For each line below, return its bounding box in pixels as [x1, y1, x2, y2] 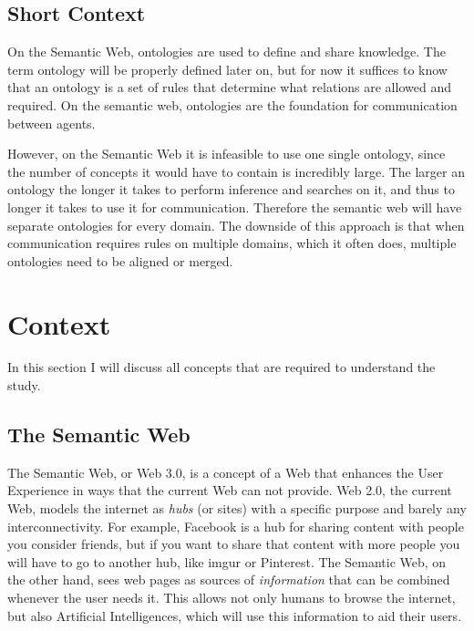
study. [7, 376, 41, 395]
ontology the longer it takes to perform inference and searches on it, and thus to [7, 180, 455, 199]
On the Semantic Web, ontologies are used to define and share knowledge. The [7, 42, 446, 61]
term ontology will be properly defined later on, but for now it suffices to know [7, 59, 448, 78]
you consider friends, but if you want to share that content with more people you [7, 534, 460, 553]
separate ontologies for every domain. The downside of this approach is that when [7, 215, 465, 234]
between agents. [7, 113, 96, 132]
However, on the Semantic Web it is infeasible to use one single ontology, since [7, 144, 446, 163]
